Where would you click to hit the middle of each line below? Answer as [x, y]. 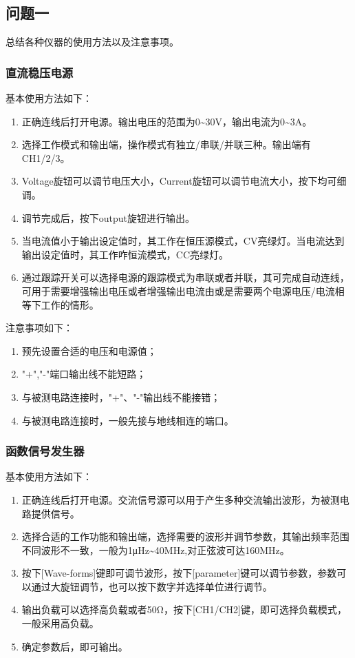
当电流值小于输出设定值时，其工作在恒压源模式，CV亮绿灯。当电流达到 [183, 241]
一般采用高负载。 [60, 623]
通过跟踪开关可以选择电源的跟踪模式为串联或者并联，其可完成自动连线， [185, 277]
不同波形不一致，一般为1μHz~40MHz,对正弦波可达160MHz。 [155, 549]
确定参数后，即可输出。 [75, 646]
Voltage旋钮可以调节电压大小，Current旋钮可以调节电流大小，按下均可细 [184, 181]
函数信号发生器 [45, 451]
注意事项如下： [39, 328]
